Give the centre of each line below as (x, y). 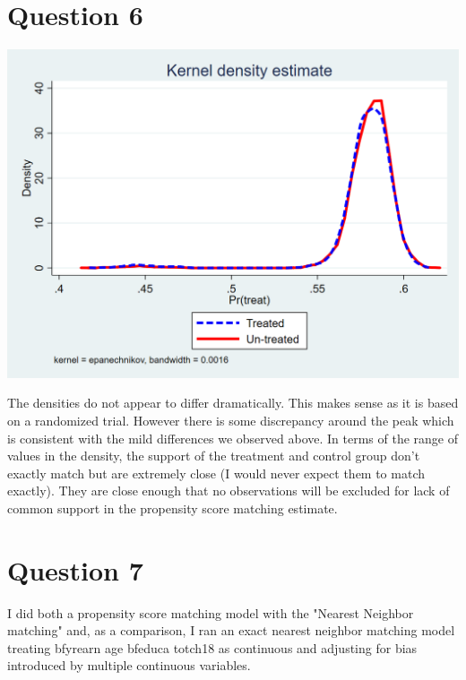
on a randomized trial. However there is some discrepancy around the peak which (231, 420)
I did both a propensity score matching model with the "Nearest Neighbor (211, 612)
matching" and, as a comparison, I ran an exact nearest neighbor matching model (231, 630)
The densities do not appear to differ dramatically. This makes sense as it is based (233, 403)
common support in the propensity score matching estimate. (173, 508)
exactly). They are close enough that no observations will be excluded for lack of (229, 491)
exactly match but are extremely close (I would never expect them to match (216, 473)
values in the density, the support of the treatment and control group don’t (214, 456)
